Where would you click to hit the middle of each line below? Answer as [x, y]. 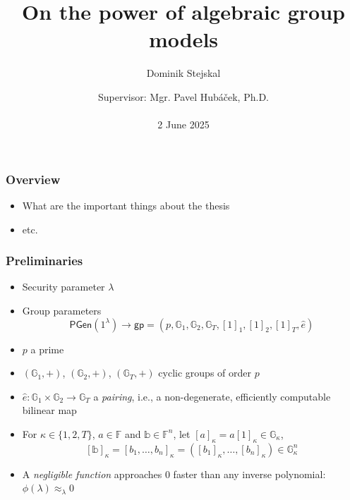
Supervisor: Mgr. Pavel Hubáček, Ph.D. [183, 96]
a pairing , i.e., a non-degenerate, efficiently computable [212, 396]
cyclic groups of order [205, 373]
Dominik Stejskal [183, 73]
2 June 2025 [183, 124]
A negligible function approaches [92, 474]
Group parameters [62, 310]
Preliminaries [44, 261]
